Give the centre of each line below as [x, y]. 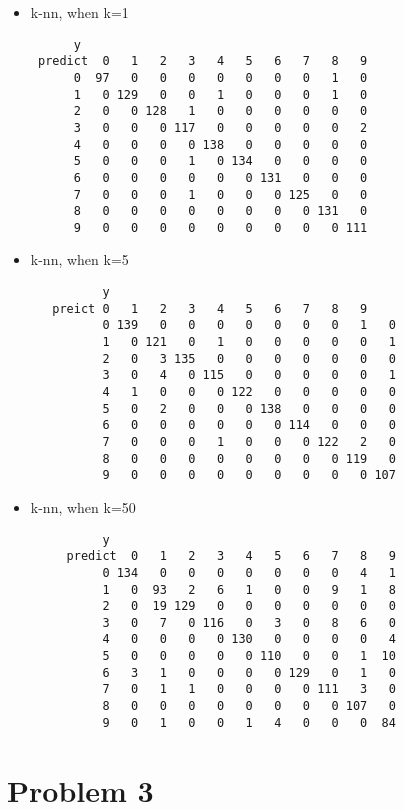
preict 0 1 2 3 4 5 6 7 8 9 [210, 308]
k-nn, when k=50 [83, 506]
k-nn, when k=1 [79, 12]
